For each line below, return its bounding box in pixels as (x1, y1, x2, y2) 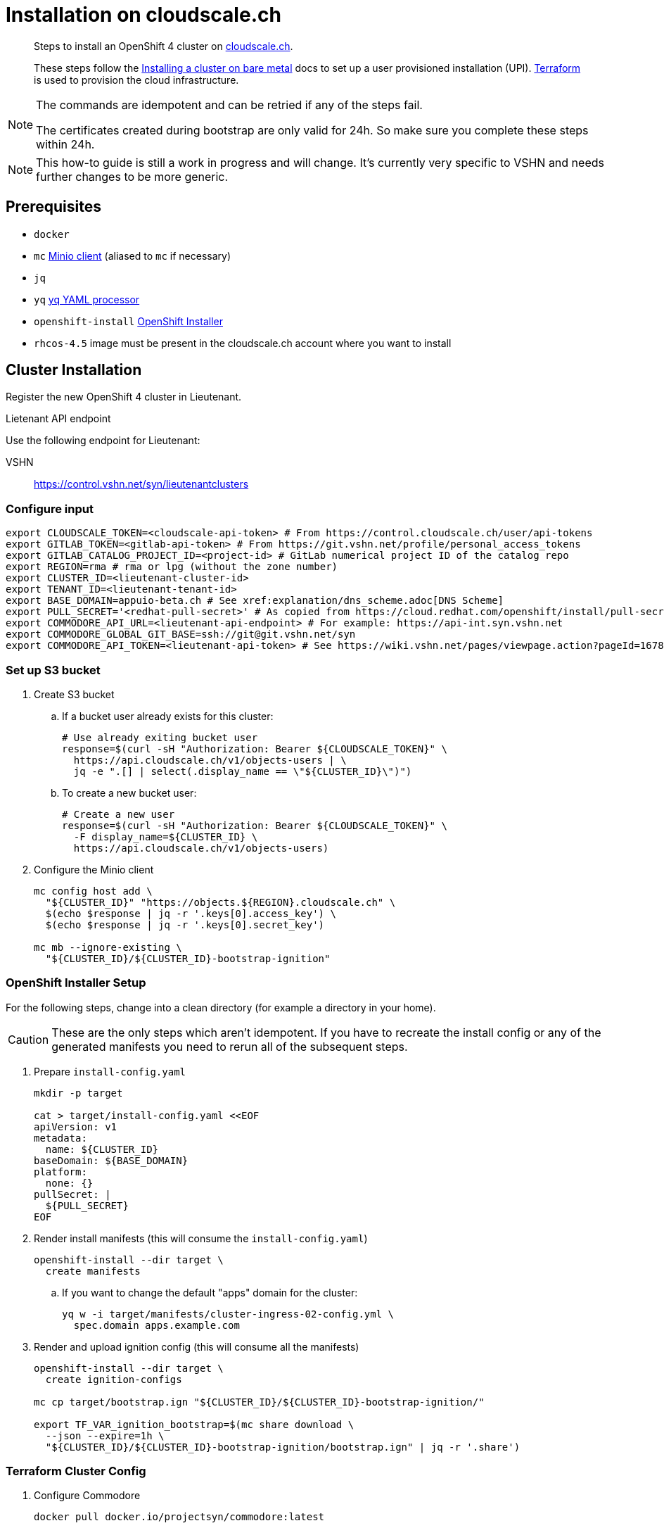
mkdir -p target (34, 1087, 123, 1099)
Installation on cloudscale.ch (6, 3, 281, 27)
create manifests (45, 1265, 141, 1277)
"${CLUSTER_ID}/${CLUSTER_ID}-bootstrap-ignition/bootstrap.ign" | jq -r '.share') (45, 1441, 521, 1453)
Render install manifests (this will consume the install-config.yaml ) (34, 1232, 368, 1244)
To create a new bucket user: (62, 786, 197, 799)
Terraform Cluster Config (6, 1464, 146, 1479)
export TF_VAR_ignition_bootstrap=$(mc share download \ (34, 1418, 355, 1430)
